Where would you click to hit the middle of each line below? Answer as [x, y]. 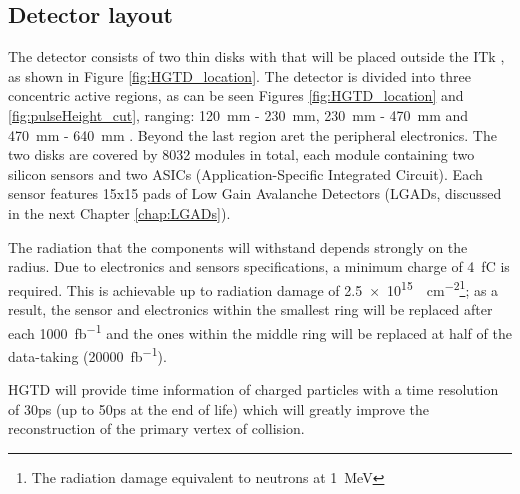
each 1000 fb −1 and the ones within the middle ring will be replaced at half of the [260, 331]
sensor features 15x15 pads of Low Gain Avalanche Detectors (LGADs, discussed [255, 193]
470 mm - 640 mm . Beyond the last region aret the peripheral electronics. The [252, 134]
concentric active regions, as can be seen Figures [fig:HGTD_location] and [236, 95]
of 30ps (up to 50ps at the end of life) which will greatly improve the [219, 408]
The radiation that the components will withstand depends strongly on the [238, 246]
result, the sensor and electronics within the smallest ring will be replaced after [250, 308]
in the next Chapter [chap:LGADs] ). [119, 212]
